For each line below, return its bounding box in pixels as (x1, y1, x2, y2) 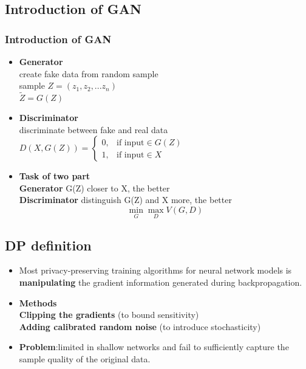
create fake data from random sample (19, 67, 158, 80)
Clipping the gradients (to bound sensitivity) (19, 308, 199, 321)
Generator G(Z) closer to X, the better (19, 181, 170, 194)
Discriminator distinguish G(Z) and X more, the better (19, 193, 232, 206)
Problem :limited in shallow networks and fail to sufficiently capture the (19, 340, 289, 353)
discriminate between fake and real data (19, 123, 168, 136)
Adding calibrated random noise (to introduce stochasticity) (19, 320, 261, 333)
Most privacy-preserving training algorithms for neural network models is (19, 264, 292, 277)
